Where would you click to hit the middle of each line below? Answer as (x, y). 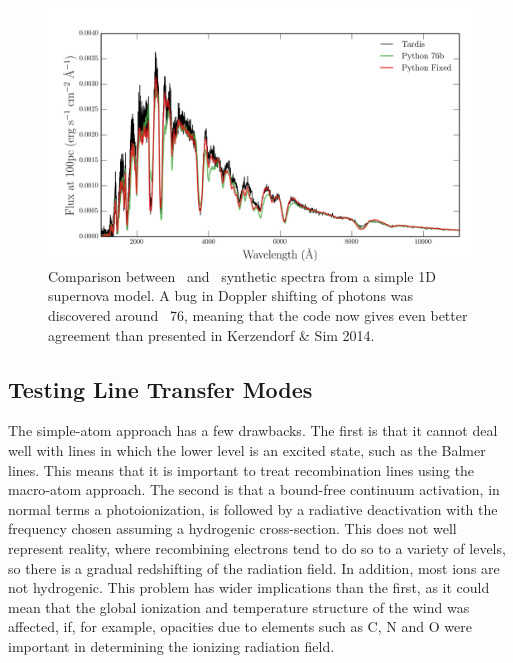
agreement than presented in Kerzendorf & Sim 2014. (211, 334)
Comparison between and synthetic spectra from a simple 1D (242, 275)
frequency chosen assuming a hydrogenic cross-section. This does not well (232, 528)
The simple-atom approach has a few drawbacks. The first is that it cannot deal (253, 430)
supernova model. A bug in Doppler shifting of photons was (231, 295)
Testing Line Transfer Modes (160, 388)
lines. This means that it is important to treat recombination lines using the (241, 469)
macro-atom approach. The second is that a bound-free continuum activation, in (254, 489)
